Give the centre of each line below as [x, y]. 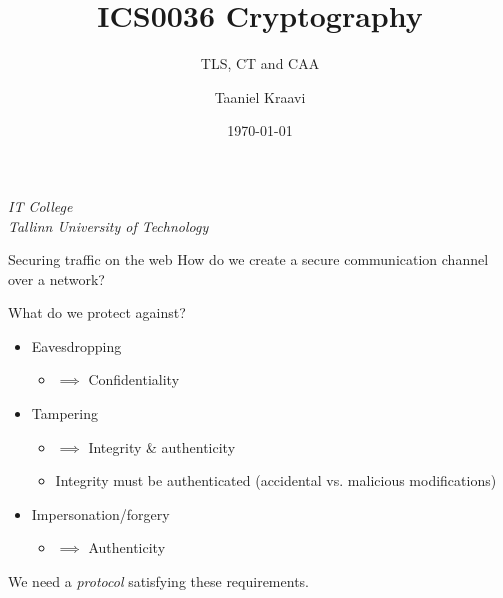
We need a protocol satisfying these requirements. [158, 581]
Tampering [64, 413]
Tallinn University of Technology [108, 225]
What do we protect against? [97, 312]
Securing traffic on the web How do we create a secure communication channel [248, 259]
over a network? [56, 278]
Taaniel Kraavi [260, 96]
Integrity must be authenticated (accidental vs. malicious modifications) [276, 480]
